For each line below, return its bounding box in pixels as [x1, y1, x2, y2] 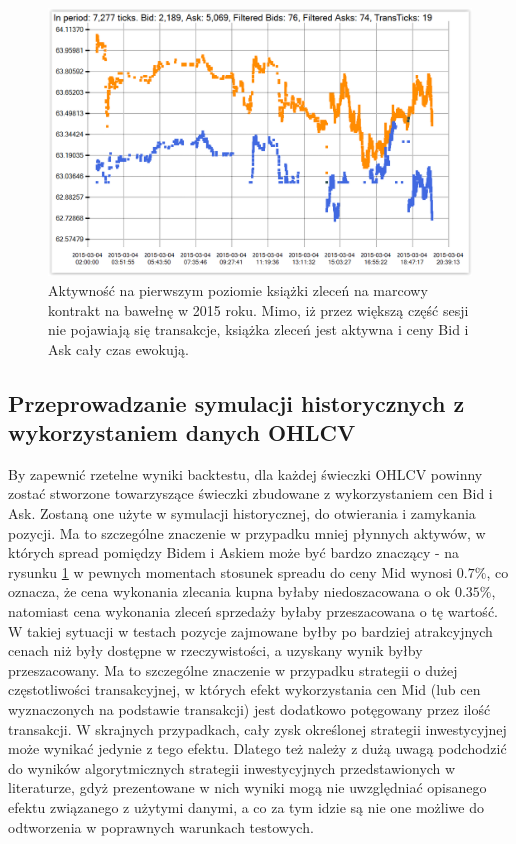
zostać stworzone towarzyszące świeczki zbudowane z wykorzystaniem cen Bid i [8, 483, 493, 504]
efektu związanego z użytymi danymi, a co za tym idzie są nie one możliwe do [8, 796, 484, 817]
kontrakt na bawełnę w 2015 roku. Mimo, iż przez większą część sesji [48, 299, 469, 320]
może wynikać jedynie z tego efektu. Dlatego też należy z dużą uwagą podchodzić [8, 738, 507, 759]
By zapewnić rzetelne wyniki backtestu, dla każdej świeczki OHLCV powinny [8, 463, 483, 484]
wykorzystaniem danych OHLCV [8, 417, 356, 448]
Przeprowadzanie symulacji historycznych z [8, 387, 465, 418]
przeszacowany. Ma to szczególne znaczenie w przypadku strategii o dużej [8, 659, 458, 680]
